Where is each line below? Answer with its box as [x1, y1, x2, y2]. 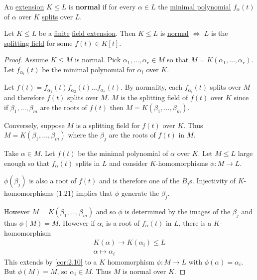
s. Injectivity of [189, 175, 236, 186]
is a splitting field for [76, 120, 140, 130]
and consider [109, 157, 148, 168]
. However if [58, 217, 95, 228]
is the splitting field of [121, 92, 188, 103]
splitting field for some [4, 37, 73, 48]
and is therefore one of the [99, 175, 180, 186]
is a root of [106, 217, 140, 228]
